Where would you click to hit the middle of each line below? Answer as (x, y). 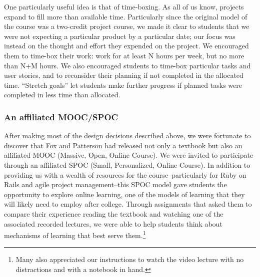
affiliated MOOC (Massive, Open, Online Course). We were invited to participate (129, 155)
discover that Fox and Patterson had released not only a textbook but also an (123, 145)
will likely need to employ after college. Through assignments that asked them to (128, 204)
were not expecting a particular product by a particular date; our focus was (120, 36)
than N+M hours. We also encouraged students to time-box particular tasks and (127, 65)
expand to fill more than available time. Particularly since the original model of (126, 16)
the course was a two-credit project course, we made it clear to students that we (127, 26)
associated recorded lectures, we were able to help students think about (113, 223)
